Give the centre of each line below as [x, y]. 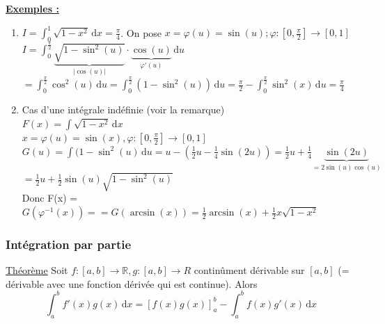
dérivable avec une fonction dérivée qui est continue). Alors [132, 283]
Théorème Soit [37, 270]
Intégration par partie [69, 244]
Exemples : [32, 8]
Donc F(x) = [50, 198]
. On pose [141, 32]
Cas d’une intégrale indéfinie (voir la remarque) [123, 110]
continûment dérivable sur [249, 270]
